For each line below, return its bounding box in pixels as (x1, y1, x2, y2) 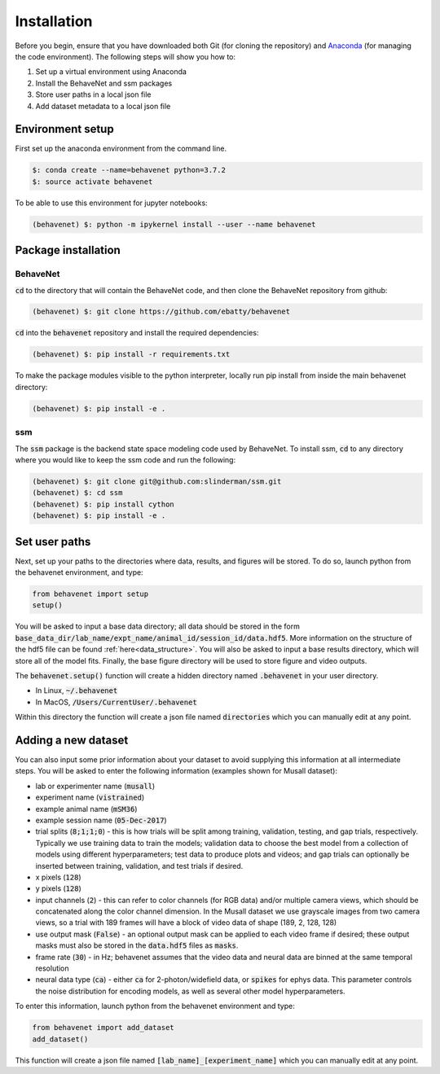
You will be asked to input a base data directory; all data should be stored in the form (15, 621, 301, 631)
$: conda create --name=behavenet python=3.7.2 (32, 165, 226, 175)
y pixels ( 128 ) (35, 883, 81, 893)
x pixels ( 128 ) (35, 872, 81, 882)
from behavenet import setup (32, 589, 149, 598)
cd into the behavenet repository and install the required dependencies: (15, 328, 259, 338)
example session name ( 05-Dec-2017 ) (35, 815, 167, 825)
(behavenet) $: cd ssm (32, 489, 123, 498)
